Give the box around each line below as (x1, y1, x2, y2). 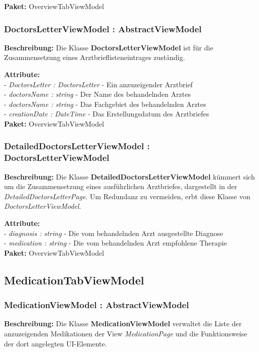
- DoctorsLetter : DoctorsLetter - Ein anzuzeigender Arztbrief (4, 79, 193, 89)
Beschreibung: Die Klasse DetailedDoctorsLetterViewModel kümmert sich (4, 171, 255, 182)
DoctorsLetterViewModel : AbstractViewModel (4, 22, 202, 35)
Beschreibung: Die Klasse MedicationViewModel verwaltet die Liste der (4, 318, 242, 329)
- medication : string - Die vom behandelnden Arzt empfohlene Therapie (4, 238, 227, 248)
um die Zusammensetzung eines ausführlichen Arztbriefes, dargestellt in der (4, 181, 237, 192)
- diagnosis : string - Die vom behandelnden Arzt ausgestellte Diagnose (4, 227, 223, 238)
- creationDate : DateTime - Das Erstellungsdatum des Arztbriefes (4, 108, 209, 119)
